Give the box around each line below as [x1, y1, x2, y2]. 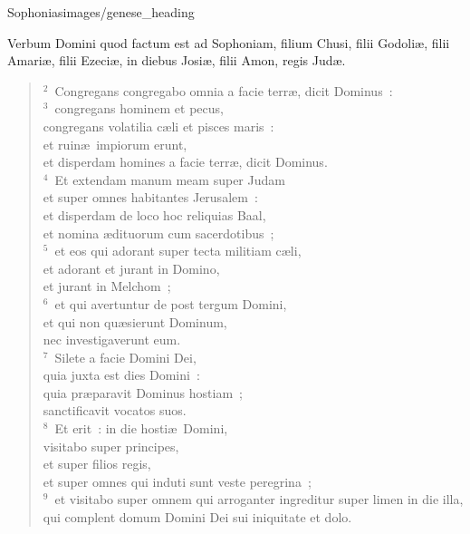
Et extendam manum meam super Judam [54, 170, 285, 189]
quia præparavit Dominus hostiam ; [43, 383, 243, 402]
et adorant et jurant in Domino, [43, 258, 220, 277]
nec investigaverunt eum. [43, 330, 181, 349]
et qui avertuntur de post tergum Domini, [54, 294, 287, 313]
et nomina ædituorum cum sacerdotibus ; [43, 223, 274, 242]
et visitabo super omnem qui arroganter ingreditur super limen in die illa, [54, 490, 464, 509]
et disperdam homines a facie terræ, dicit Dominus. [43, 152, 328, 171]
